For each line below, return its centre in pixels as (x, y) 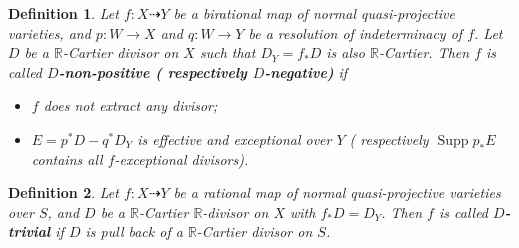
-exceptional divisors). (181, 158)
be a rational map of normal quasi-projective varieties (337, 192)
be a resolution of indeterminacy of (355, 32)
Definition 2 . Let (63, 192)
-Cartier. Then (424, 52)
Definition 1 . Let (63, 13)
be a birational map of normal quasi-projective (314, 13)
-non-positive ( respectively (152, 71)
